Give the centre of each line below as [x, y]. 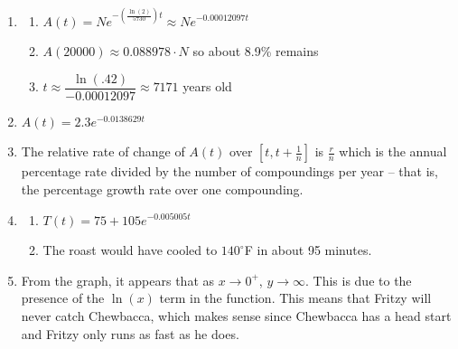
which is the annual [393, 151]
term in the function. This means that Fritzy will [295, 298]
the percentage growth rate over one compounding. [162, 189]
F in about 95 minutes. [308, 250]
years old [207, 86]
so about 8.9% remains [256, 51]
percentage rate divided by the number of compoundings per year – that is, [229, 171]
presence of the [63, 298]
